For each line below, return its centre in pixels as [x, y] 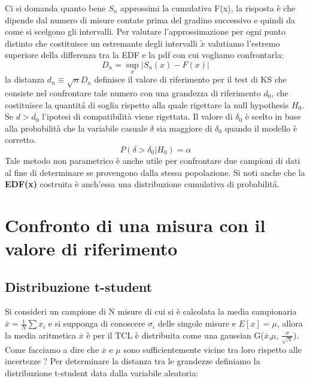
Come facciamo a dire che [52, 349]
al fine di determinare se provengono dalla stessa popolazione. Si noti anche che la [155, 172]
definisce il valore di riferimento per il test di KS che [190, 79]
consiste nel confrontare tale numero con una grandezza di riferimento [133, 92]
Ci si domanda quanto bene [55, 8]
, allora [290, 323]
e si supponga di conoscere [97, 323]
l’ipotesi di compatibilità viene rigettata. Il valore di [137, 116]
